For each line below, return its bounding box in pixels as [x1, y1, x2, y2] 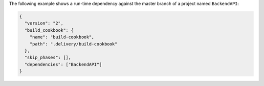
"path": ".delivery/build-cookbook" [29, 41, 117, 46]
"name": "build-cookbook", [29, 34, 95, 40]
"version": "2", [24, 21, 64, 26]
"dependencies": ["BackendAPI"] [24, 62, 102, 67]
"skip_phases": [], [24, 55, 71, 61]
